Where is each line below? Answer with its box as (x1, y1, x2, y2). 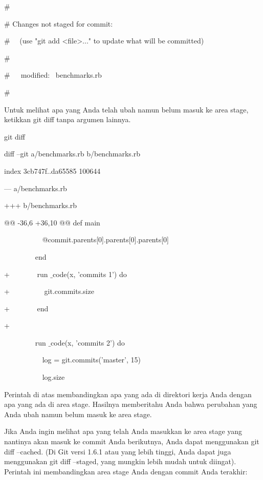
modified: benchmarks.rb (20, 70, 102, 80)
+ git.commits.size (4, 286, 94, 296)
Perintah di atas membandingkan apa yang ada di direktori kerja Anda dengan (4, 388, 252, 399)
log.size (42, 372, 65, 382)
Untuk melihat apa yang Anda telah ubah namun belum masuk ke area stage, (4, 104, 249, 115)
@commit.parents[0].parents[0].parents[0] (42, 234, 169, 245)
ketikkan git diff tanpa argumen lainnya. (4, 114, 131, 125)
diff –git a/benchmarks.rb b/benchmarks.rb (4, 148, 140, 159)
